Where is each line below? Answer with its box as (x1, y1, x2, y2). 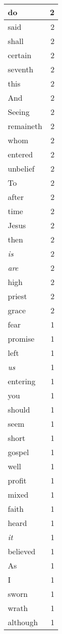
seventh (8, 64, 34, 75)
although (8, 616, 38, 628)
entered (8, 149, 33, 160)
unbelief (8, 163, 35, 174)
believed (8, 546, 36, 557)
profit (8, 475, 27, 486)
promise (8, 333, 35, 344)
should (8, 404, 30, 415)
